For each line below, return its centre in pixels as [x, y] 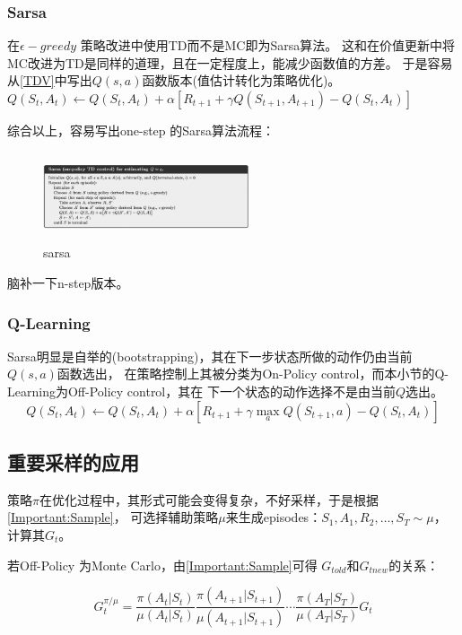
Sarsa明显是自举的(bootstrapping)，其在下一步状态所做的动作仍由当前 [210, 356]
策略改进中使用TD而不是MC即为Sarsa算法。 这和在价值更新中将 [267, 45]
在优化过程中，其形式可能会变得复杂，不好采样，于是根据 [209, 499]
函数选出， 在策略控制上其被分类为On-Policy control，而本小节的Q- [253, 374]
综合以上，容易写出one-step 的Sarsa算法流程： [141, 130]
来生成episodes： [274, 517]
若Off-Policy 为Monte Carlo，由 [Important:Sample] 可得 [162, 565]
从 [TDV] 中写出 [50, 80]
